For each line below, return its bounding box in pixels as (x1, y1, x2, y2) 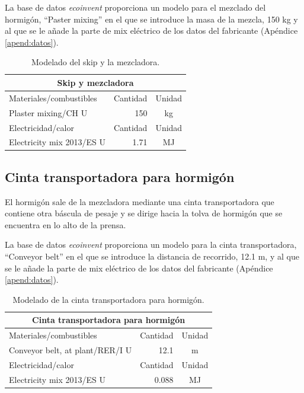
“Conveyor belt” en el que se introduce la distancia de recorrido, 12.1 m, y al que (5, 250, 299, 263)
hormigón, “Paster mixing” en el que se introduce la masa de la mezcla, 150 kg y (5, 12, 298, 25)
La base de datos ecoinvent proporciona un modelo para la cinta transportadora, (5, 238, 297, 251)
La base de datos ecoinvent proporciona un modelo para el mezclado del (5, 1, 266, 13)
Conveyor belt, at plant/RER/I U (9, 344, 132, 356)
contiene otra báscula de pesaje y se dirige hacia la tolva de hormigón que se (5, 207, 283, 219)
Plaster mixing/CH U (9, 106, 88, 119)
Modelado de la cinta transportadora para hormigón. (12, 293, 204, 305)
